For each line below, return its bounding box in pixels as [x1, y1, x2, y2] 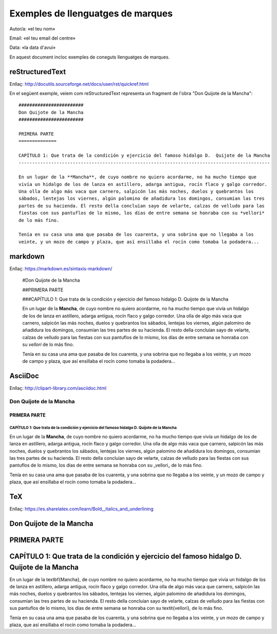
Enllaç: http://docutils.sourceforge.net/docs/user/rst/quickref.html [9, 81, 149, 87]
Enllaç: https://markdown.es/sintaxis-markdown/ [9, 265, 112, 272]
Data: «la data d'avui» [9, 44, 56, 51]
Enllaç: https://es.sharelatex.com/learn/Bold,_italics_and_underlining [9, 506, 154, 512]
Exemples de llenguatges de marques [9, 8, 173, 19]
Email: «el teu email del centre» [9, 35, 76, 41]
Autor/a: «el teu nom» [9, 26, 56, 32]
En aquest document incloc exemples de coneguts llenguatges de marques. [9, 54, 170, 60]
